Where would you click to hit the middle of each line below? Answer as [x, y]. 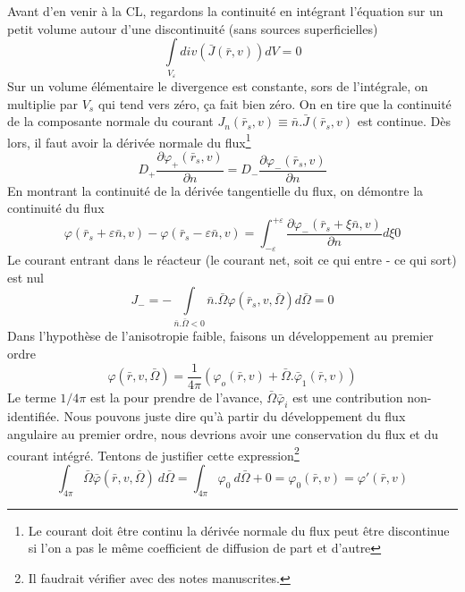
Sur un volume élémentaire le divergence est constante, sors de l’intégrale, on [218, 85]
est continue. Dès [404, 121]
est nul [25, 277]
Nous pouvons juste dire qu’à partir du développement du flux [235, 416]
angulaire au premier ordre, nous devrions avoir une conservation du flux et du [223, 433]
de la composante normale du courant [110, 121]
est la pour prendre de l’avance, [176, 397]
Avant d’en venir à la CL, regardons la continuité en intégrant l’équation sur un [225, 11]
